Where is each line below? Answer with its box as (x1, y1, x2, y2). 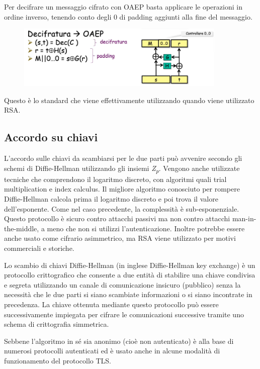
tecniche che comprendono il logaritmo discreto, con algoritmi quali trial (4, 173, 227, 184)
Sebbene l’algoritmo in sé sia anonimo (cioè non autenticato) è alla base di (4, 335, 234, 346)
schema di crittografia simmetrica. (4, 319, 109, 329)
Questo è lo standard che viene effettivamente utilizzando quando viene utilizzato (4, 95, 254, 105)
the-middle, (4, 223, 39, 233)
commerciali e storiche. (4, 242, 74, 253)
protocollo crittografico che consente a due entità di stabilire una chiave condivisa (4, 269, 255, 280)
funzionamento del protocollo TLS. (4, 355, 111, 365)
